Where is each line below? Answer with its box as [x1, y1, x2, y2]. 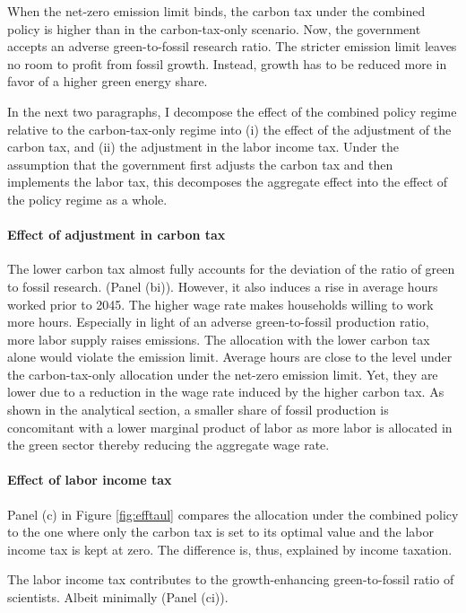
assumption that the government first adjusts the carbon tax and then [7, 154, 393, 173]
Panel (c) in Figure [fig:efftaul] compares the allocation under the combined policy [7, 504, 459, 523]
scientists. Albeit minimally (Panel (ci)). [7, 588, 229, 607]
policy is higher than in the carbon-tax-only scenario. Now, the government [7, 19, 421, 38]
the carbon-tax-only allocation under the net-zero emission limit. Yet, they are [7, 364, 438, 383]
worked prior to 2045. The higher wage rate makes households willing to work [7, 294, 434, 313]
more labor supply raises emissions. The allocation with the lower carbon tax [7, 329, 430, 348]
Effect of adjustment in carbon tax [7, 225, 226, 244]
